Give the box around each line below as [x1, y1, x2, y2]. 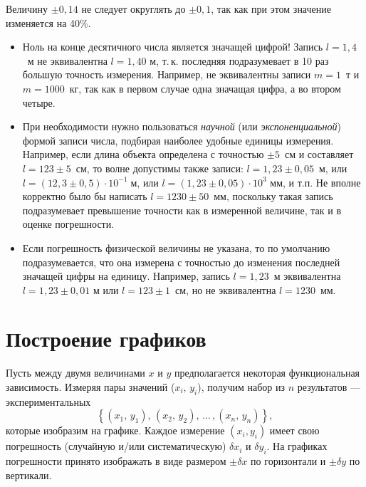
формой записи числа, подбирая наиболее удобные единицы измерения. [22, 132, 334, 147]
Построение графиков [6, 324, 206, 353]
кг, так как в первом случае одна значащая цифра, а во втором [69, 80, 341, 95]
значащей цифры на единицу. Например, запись [22, 268, 230, 283]
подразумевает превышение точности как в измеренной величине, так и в [22, 202, 342, 217]
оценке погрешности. [22, 216, 115, 231]
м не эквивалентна [27, 53, 108, 68]
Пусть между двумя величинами [6, 365, 145, 380]
